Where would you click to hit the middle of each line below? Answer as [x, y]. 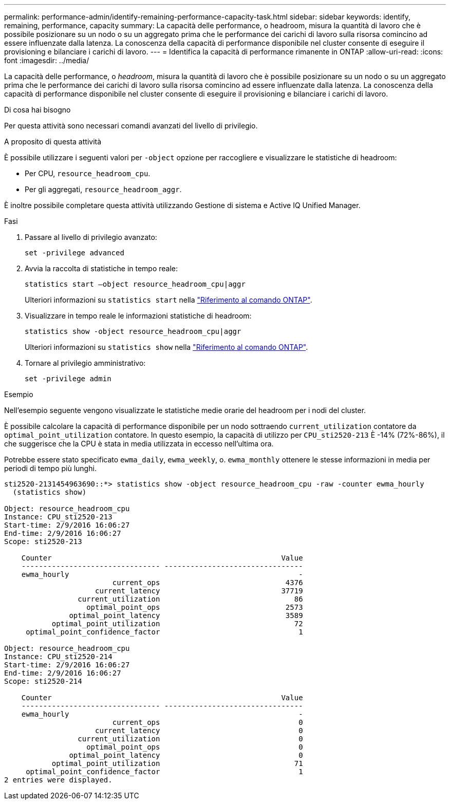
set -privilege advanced [74, 253]
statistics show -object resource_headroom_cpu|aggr [133, 331]
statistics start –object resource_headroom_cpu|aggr [135, 284]
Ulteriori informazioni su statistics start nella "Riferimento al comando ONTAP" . [168, 300]
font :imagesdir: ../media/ [47, 60]
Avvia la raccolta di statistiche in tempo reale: [101, 268]
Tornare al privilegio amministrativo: [85, 363]
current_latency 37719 [199, 591]
